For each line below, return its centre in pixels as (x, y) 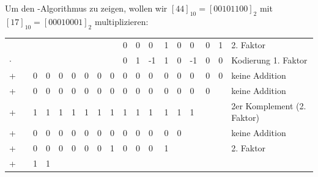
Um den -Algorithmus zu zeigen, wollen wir (86, 8)
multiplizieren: (121, 21)
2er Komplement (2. (269, 105)
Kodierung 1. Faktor (269, 60)
